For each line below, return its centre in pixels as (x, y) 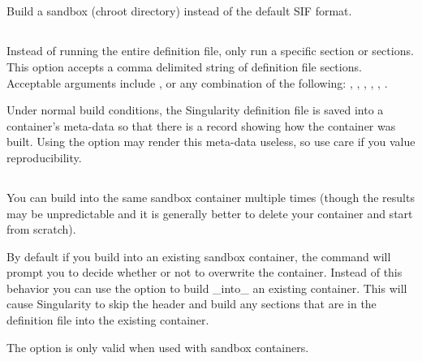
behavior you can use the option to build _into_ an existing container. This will (207, 288)
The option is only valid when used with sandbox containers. (158, 347)
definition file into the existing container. (108, 320)
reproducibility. (44, 157)
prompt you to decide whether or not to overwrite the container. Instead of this (205, 272)
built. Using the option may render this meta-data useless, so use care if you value (211, 142)
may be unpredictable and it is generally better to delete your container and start (210, 213)
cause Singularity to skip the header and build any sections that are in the (192, 304)
